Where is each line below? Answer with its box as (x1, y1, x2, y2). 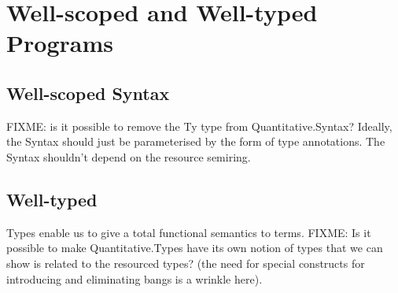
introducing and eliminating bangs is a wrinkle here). (6, 270, 263, 287)
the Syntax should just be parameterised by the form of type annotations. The (6, 133, 385, 150)
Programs (6, 27, 113, 59)
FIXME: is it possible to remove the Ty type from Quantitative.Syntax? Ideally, (6, 117, 392, 134)
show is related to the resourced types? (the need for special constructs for (6, 254, 365, 271)
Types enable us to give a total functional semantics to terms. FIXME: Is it (6, 224, 371, 240)
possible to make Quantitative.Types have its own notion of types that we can (6, 239, 383, 256)
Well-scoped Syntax (6, 80, 170, 105)
